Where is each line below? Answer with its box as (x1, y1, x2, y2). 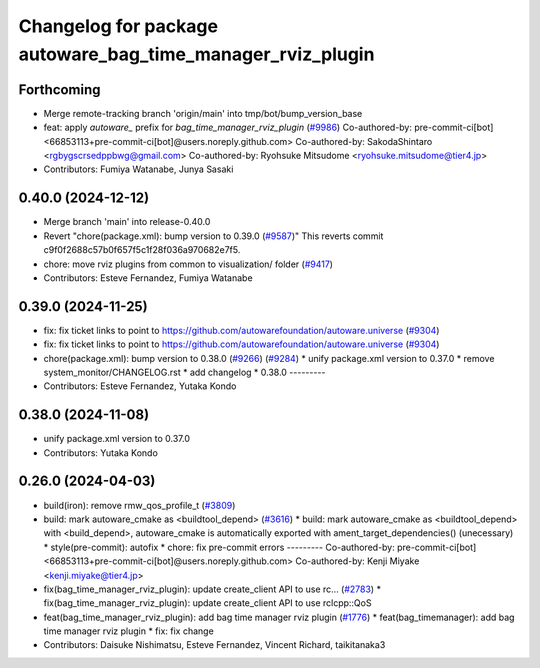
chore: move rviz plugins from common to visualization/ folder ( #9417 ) (43, 258, 334, 270)
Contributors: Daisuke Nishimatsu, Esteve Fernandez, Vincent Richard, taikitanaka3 (43, 639, 386, 651)
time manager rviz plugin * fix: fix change (43, 625, 214, 637)
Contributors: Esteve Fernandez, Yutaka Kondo (43, 380, 237, 392)
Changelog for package (18, 15, 219, 37)
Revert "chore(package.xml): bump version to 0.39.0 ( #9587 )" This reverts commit (43, 230, 384, 242)
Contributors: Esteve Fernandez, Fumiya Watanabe (43, 271, 254, 284)
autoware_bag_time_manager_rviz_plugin (18, 43, 375, 65)
